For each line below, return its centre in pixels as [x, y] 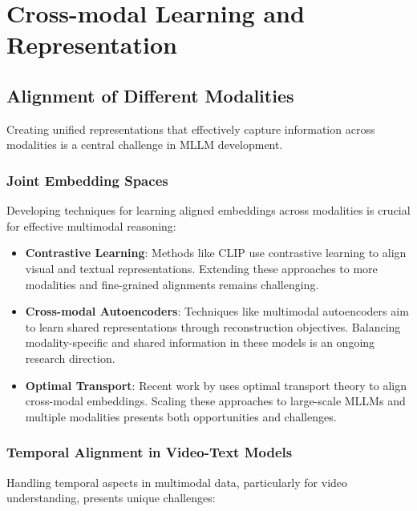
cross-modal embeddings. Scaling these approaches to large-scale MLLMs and [215, 401]
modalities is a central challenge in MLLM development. [145, 145]
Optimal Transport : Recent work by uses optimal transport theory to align [216, 385]
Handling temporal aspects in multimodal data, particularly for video [177, 482]
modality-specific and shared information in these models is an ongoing [200, 342]
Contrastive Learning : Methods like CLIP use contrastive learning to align [216, 253]
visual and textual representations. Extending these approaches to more [201, 268]
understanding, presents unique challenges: [111, 498]
